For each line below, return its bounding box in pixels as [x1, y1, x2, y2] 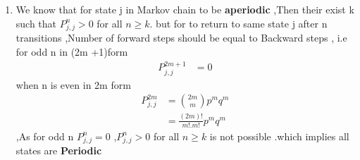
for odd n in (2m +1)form [15, 44, 128, 59]
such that [15, 16, 57, 30]
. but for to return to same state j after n [149, 16, 328, 30]
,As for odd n [15, 128, 74, 143]
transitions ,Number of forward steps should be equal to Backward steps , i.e [15, 30, 347, 45]
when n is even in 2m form [15, 77, 131, 92]
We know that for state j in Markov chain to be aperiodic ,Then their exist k [15, 2, 354, 16]
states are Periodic [15, 143, 102, 158]
